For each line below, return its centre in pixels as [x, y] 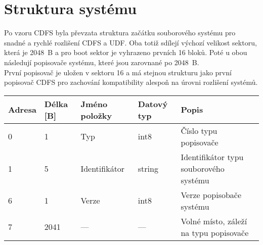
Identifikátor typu [212, 157]
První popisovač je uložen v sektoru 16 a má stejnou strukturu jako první [118, 72]
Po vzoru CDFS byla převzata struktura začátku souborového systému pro [120, 33]
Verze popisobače [211, 194]
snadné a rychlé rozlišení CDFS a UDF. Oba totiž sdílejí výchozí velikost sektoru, [130, 42]
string [148, 168]
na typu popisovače [215, 232]
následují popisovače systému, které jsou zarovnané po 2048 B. [102, 62]
